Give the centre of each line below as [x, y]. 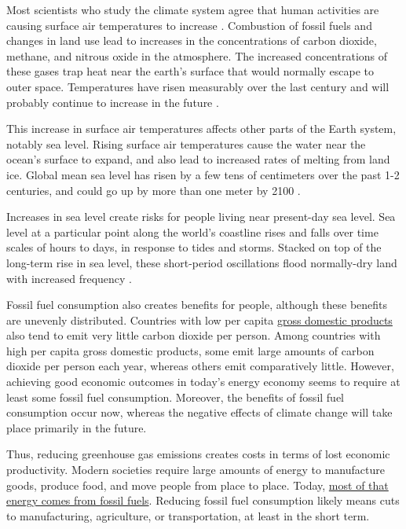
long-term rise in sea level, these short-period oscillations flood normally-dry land [202, 262]
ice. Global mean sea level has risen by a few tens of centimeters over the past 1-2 [203, 174]
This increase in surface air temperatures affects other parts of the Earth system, [201, 129]
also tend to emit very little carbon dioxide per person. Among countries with [194, 335]
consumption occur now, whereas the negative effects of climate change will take [199, 412]
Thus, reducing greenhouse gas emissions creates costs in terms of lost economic [198, 454]
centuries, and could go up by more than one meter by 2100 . [154, 190]
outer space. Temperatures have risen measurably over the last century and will [198, 86]
